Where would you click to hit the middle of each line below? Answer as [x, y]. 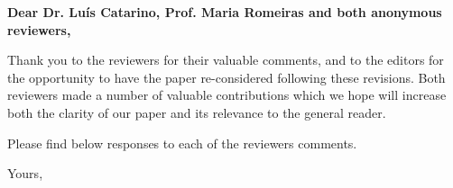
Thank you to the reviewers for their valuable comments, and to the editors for [226, 60]
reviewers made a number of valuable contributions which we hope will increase [227, 95]
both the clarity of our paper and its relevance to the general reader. [197, 112]
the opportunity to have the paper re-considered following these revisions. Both [226, 77]
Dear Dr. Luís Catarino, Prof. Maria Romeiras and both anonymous [225, 12]
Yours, [25, 173]
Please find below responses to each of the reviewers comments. [182, 143]
